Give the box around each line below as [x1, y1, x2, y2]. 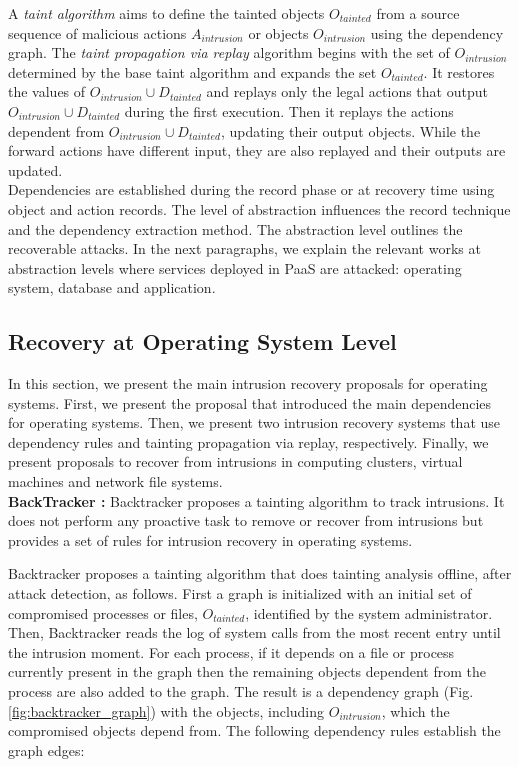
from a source [376, 3, 460, 23]
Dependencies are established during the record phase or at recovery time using [8, 179, 495, 200]
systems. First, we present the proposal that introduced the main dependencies [8, 392, 492, 413]
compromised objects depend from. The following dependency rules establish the [8, 720, 501, 741]
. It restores [423, 61, 495, 82]
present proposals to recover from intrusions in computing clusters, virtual [8, 451, 463, 472]
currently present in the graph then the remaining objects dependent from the [8, 661, 486, 682]
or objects [248, 22, 309, 43]
